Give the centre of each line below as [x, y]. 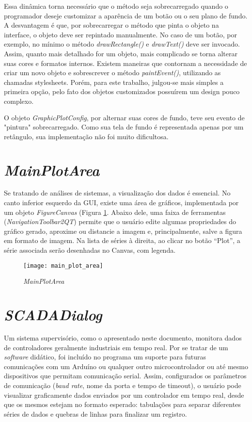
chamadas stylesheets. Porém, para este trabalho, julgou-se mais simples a [114, 82]
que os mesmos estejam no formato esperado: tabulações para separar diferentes [122, 404]
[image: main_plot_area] [63, 266]
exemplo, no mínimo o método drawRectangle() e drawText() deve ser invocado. [122, 44]
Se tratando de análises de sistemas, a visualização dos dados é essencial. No [117, 193]
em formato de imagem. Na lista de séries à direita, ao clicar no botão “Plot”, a [122, 240]
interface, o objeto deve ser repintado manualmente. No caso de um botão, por [120, 34]
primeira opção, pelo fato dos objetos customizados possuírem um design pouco [122, 91]
